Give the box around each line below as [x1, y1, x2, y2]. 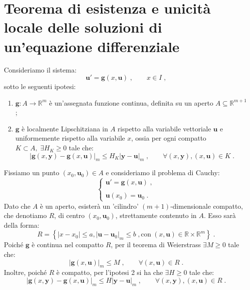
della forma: [4, 219, 39, 230]
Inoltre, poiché [4, 267, 47, 277]
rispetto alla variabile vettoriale [117, 123, 211, 133]
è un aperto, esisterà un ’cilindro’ [40, 200, 139, 211]
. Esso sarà [204, 210, 236, 220]
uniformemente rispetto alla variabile [15, 133, 125, 143]
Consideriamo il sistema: [4, 64, 77, 74]
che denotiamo [4, 210, 47, 220]
